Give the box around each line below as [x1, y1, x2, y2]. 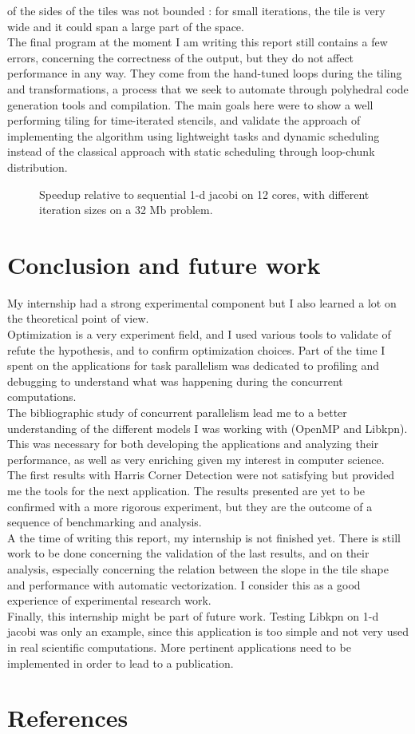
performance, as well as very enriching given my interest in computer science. [7, 450, 385, 467]
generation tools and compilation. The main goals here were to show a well [7, 96, 373, 113]
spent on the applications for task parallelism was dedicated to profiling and [7, 357, 380, 374]
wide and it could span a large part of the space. [7, 18, 244, 34]
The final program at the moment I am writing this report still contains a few [7, 34, 388, 50]
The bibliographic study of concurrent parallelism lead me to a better [7, 404, 347, 420]
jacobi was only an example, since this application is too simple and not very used [7, 623, 409, 640]
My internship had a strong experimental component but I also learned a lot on [7, 294, 397, 311]
